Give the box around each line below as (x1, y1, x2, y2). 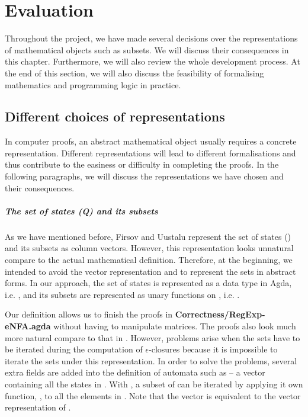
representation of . (5, 401, 71, 413)
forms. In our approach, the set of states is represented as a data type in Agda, (5, 277, 292, 289)
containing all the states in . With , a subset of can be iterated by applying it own (5, 377, 303, 390)
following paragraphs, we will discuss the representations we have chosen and (5, 170, 284, 182)
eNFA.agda (5, 319, 51, 332)
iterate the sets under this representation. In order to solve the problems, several (5, 354, 297, 367)
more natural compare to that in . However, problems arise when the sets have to (5, 331, 300, 344)
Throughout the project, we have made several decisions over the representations (5, 32, 298, 44)
